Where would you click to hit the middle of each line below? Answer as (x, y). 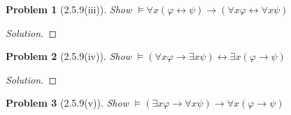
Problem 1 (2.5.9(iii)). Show (69, 9)
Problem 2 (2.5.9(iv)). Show (69, 56)
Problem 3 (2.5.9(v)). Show (67, 103)
